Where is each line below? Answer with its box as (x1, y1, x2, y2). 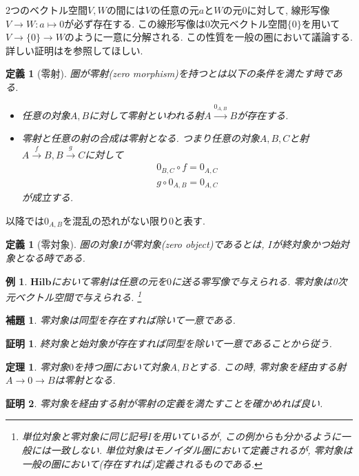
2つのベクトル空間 (6, 3, 88, 17)
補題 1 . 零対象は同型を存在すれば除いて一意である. (6, 313, 236, 327)
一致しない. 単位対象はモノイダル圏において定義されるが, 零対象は (50, 442, 353, 457)
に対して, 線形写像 (247, 3, 330, 17)
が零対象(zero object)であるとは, (122, 237, 265, 251)
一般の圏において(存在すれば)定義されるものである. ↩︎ (21, 456, 263, 470)
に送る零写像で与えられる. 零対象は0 (172, 273, 338, 288)
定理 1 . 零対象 (6, 359, 69, 373)
